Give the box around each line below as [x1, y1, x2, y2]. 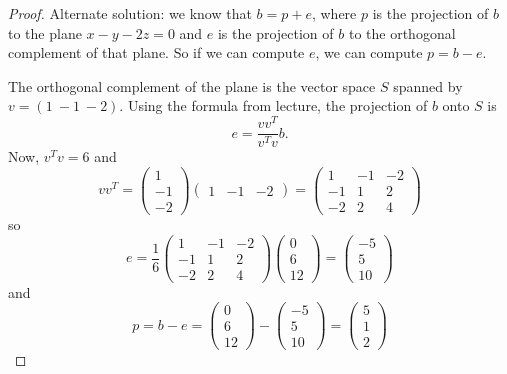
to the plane [8, 22, 82, 43]
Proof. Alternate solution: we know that [8, 3, 252, 23]
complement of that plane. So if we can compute [8, 42, 305, 63]
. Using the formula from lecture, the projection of [119, 95, 428, 116]
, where [311, 3, 357, 23]
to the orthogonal [348, 22, 456, 43]
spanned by [393, 75, 463, 96]
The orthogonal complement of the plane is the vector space [8, 75, 376, 96]
